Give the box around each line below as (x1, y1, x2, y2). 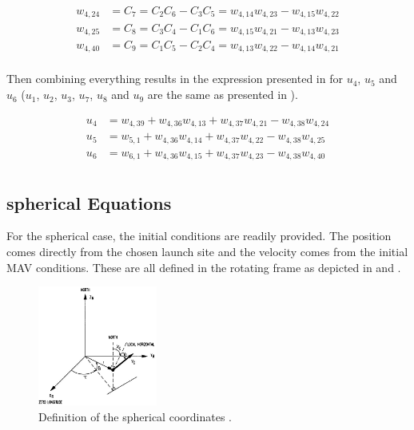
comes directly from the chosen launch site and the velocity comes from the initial (6, 243, 408, 259)
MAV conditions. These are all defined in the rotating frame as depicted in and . (6, 258, 401, 275)
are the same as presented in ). (147, 86, 298, 103)
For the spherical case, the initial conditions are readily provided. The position (6, 227, 392, 244)
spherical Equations (6, 190, 172, 215)
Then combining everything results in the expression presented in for (6, 70, 343, 87)
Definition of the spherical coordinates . (38, 408, 232, 424)
